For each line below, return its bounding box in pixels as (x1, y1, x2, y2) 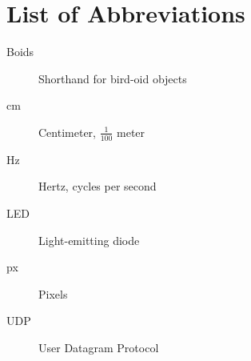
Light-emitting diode (38, 231, 140, 248)
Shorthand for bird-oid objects (38, 70, 187, 86)
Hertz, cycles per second (38, 178, 157, 195)
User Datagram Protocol (38, 339, 159, 355)
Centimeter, (38, 123, 96, 140)
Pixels (38, 285, 68, 302)
